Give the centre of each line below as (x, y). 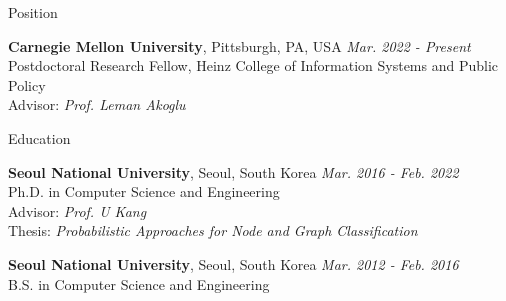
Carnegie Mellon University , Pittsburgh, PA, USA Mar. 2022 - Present (239, 45)
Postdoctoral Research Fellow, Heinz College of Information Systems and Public (253, 65)
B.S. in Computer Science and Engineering (139, 283)
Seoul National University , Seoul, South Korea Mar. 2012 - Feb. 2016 (233, 263)
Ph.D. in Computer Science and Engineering (144, 191)
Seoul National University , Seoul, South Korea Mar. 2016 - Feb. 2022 (233, 171)
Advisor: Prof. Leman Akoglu (97, 104)
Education (39, 137)
